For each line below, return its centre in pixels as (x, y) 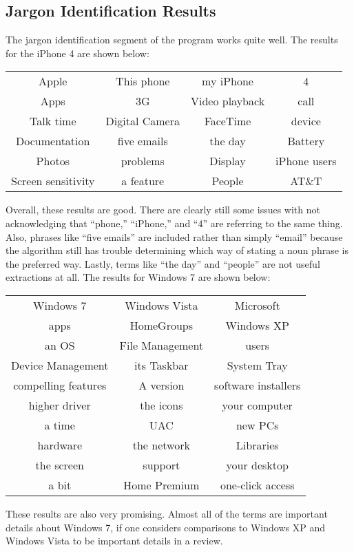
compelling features (60, 385)
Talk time (53, 121)
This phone (143, 81)
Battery (306, 141)
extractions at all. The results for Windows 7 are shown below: (138, 277)
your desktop (257, 465)
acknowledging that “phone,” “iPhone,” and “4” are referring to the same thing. (174, 223)
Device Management (60, 365)
